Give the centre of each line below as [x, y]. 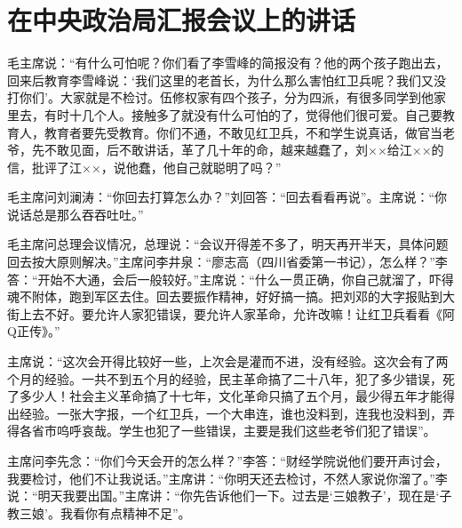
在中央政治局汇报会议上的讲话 [182, 20]
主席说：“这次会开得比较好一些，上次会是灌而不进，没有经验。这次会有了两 [228, 361]
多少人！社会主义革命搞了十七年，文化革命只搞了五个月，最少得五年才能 [231, 396]
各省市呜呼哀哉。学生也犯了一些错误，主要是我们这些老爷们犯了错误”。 [227, 431]
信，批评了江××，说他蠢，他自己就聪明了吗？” [144, 167]
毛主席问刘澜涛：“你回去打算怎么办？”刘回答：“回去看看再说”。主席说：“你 [227, 197]
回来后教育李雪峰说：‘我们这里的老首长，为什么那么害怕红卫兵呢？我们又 [220, 80]
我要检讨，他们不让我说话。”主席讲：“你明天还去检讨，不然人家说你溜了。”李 [227, 478]
